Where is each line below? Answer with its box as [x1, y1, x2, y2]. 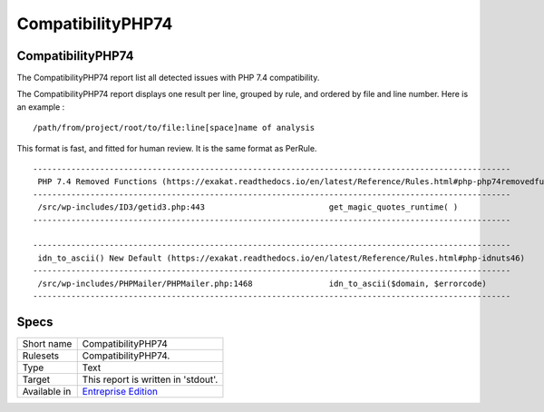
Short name [22, 337, 73, 349]
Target [22, 373, 51, 386]
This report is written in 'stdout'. [82, 373, 219, 386]
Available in [22, 385, 72, 397]
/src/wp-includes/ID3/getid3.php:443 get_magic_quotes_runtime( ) [37, 202, 459, 212]
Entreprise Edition [82, 385, 159, 397]
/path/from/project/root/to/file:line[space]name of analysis [33, 123, 316, 133]
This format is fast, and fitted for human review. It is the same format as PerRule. [16, 142, 317, 153]
